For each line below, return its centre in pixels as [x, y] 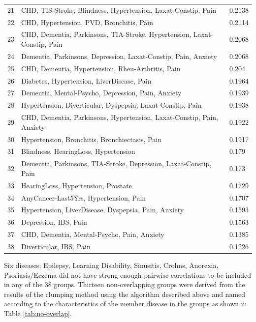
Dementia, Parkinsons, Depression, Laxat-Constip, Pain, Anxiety [119, 56]
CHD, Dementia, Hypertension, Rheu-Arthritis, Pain [101, 68]
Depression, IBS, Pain [54, 222]
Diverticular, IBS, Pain [56, 246]
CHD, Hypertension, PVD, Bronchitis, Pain [87, 22]
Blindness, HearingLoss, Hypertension [78, 151]
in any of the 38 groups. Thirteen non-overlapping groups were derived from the [125, 284]
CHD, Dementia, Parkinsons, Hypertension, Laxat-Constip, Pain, [120, 117]
